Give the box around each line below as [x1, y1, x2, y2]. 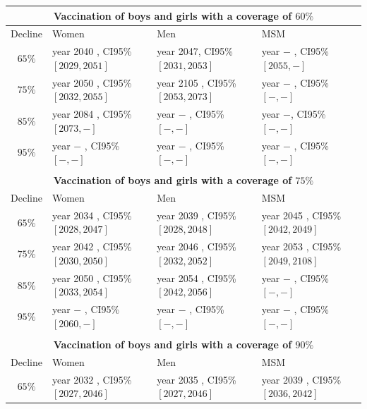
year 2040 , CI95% [52, 44, 132, 59]
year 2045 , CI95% [261, 207, 342, 222]
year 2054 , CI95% [157, 270, 236, 285]
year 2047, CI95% [157, 44, 234, 59]
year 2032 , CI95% [52, 372, 132, 386]
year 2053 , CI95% [261, 239, 342, 254]
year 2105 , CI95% [157, 75, 236, 90]
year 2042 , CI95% [52, 239, 132, 254]
